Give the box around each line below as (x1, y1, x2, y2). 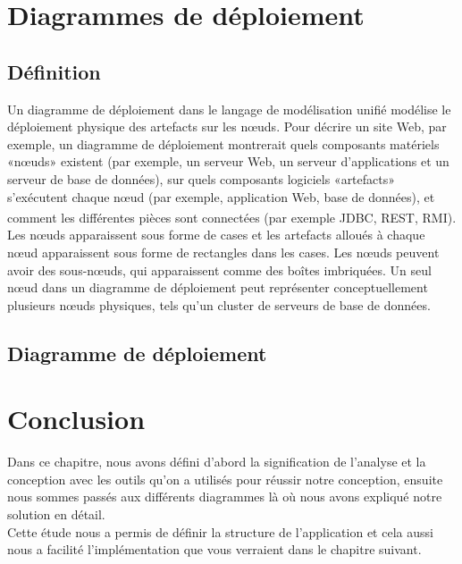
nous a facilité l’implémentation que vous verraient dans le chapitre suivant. (7, 540, 422, 559)
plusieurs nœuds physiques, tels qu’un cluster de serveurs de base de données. (7, 295, 431, 314)
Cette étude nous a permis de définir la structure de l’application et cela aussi (7, 522, 433, 541)
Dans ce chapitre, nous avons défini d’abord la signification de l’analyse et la (7, 452, 426, 471)
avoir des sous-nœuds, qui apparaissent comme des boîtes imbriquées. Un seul (7, 260, 432, 279)
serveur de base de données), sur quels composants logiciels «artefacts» (7, 169, 396, 188)
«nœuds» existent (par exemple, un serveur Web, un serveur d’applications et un (7, 152, 449, 171)
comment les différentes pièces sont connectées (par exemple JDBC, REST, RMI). (7, 207, 457, 226)
